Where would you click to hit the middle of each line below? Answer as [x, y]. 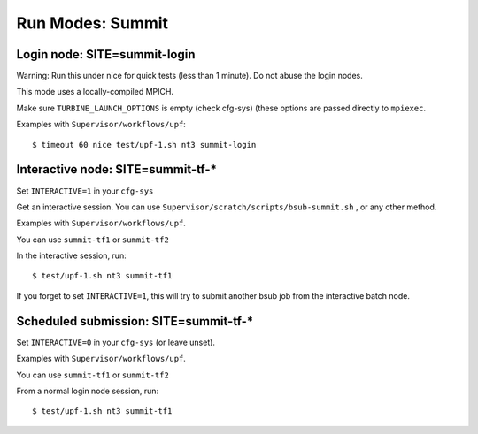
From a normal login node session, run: [88, 391]
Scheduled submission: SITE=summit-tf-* [135, 321]
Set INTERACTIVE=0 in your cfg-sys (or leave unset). [116, 342]
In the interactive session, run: [72, 255]
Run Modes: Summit [92, 23]
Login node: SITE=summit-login [106, 54]
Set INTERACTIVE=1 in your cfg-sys [85, 191]
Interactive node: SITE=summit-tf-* [116, 169]
